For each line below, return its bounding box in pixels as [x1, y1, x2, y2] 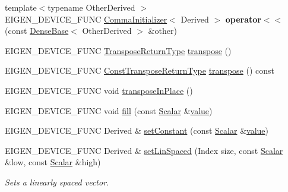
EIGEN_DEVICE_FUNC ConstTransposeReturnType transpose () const [5, 64, 274, 77]
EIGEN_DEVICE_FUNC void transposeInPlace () [5, 84, 193, 96]
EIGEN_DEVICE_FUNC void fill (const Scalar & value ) [5, 104, 213, 117]
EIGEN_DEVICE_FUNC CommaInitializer [5, 12, 167, 25]
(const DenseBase [5, 24, 69, 37]
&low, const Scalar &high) [5, 156, 101, 168]
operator [225, 12, 262, 25]
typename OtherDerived [48, 1, 135, 13]
